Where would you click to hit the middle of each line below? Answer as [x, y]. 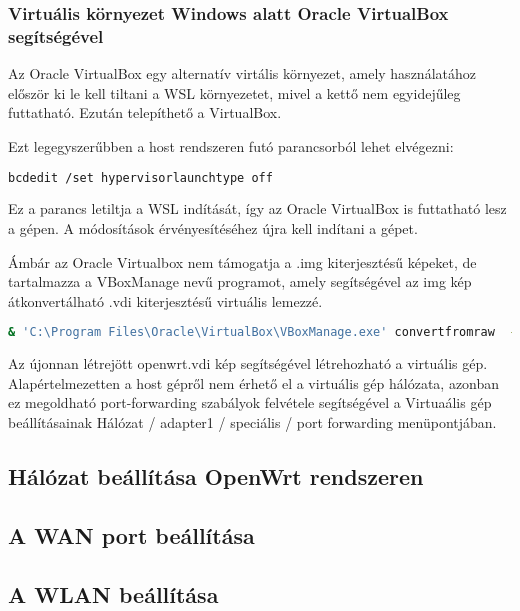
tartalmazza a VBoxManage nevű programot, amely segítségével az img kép [240, 281]
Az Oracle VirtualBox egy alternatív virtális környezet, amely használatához [242, 73]
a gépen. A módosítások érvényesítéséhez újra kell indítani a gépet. [213, 227]
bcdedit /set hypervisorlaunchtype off [140, 177]
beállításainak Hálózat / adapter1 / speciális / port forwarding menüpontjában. [252, 422]
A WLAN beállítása [113, 593]
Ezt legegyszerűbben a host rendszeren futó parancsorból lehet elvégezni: [231, 145]
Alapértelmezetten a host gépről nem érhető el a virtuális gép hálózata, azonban [254, 382]
